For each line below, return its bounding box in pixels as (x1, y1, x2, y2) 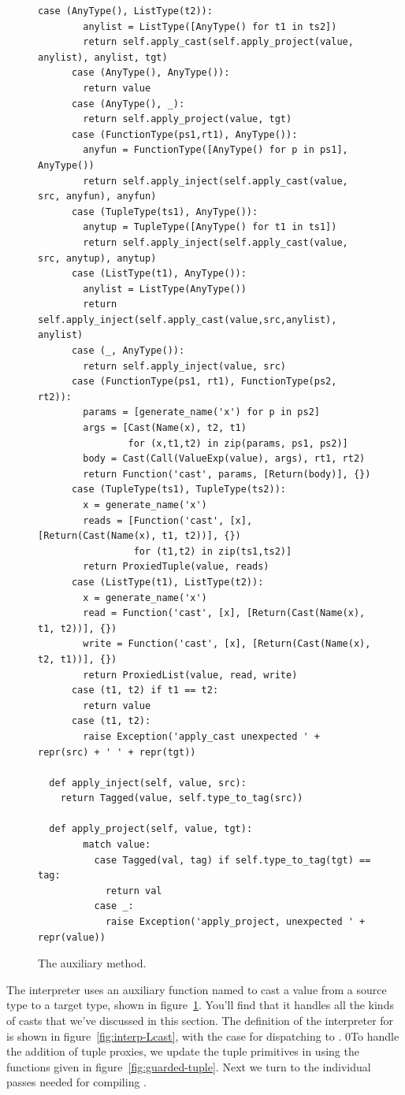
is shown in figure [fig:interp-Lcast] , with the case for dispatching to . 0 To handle (6, 1027, 399, 1044)
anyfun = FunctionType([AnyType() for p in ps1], (83, 144, 348, 156)
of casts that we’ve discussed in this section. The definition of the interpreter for (6, 1012, 394, 1028)
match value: (83, 839, 151, 851)
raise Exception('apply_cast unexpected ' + (83, 730, 320, 742)
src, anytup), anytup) (38, 252, 157, 264)
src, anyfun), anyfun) (38, 191, 157, 202)
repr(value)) (38, 931, 106, 943)
